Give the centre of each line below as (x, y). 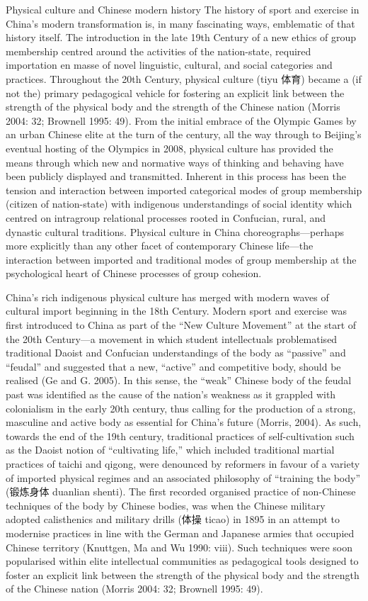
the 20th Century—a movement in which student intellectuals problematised (172, 338)
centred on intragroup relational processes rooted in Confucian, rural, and (166, 217)
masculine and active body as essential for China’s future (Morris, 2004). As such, (184, 422)
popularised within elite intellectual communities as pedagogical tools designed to (182, 561)
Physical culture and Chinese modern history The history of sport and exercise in (183, 9)
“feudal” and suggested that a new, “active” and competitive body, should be (173, 366)
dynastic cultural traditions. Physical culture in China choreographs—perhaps (175, 231)
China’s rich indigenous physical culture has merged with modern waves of (167, 297)
